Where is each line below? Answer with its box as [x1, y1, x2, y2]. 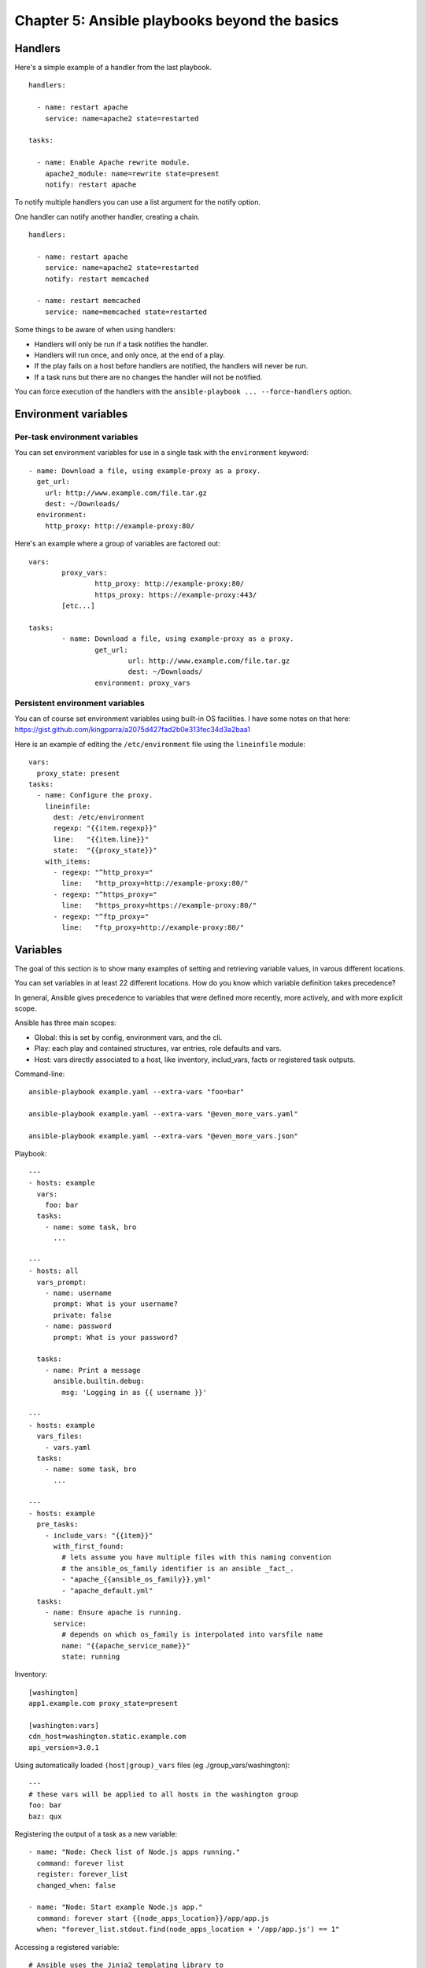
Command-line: [14, 1069, 65, 1078]
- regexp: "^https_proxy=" [53, 890, 157, 899]
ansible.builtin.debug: [53, 1377, 146, 1385]
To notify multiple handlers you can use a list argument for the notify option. [14, 198, 261, 207]
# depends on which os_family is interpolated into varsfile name [61, 1630, 323, 1639]
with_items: [44, 856, 91, 866]
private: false [53, 1311, 112, 1319]
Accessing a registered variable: [14, 1942, 120, 1951]
